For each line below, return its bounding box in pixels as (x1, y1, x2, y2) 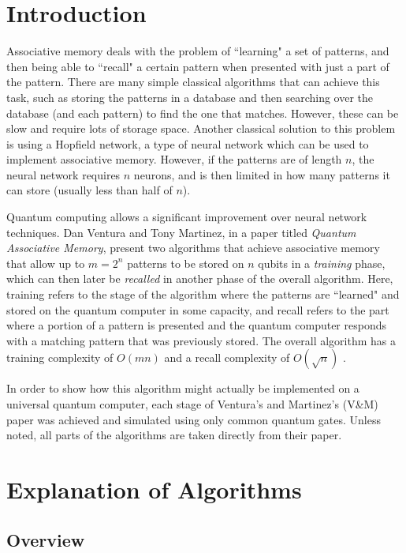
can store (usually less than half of (6, 182, 173, 198)
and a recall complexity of (164, 349, 290, 366)
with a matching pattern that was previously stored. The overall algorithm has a (6, 332, 397, 348)
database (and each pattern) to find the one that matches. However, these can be (6, 104, 399, 121)
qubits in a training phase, (258, 254, 386, 271)
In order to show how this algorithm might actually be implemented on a (6, 380, 359, 397)
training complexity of (6, 349, 114, 366)
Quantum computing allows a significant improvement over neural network (6, 209, 367, 225)
